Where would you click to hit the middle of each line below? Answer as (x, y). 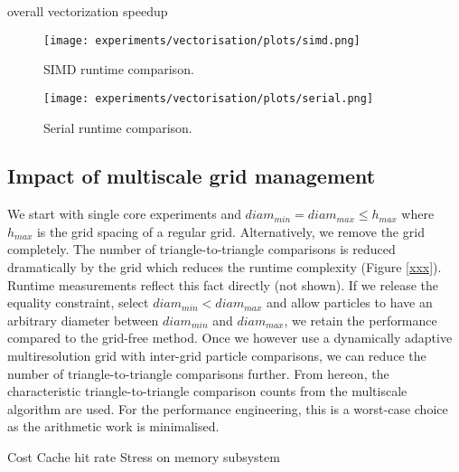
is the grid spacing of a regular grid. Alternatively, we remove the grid (230, 231)
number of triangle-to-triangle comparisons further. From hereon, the (198, 373)
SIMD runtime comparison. (119, 69)
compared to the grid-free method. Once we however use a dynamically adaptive (230, 338)
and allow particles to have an (350, 302)
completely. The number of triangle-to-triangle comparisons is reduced (201, 249)
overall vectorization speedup (88, 11)
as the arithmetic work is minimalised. (113, 426)
